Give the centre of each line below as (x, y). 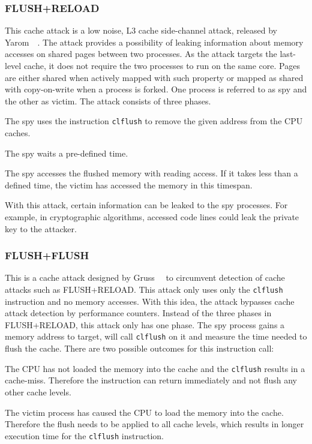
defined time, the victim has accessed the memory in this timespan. (129, 184)
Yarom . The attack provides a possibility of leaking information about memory (154, 42)
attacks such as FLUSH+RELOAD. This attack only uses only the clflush (144, 289)
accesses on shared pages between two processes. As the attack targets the (141, 54)
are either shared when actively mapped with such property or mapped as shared (154, 77)
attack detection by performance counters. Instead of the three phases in (138, 313)
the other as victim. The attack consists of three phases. (108, 100)
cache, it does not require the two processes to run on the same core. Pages (162, 65)
